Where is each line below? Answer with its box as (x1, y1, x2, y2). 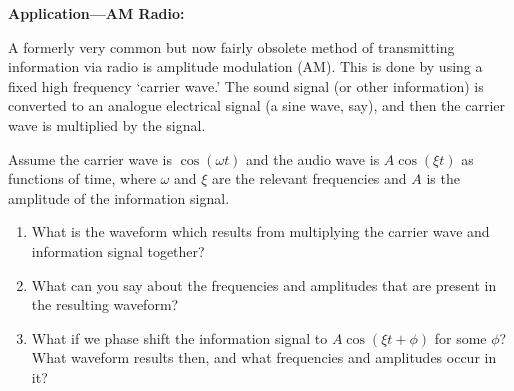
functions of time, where (8, 168, 156, 189)
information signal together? (31, 240, 205, 261)
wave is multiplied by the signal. (8, 114, 206, 135)
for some (434, 327, 487, 348)
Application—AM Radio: (8, 3, 185, 23)
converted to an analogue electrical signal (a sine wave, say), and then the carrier (8, 95, 505, 116)
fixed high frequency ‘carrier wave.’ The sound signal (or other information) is (8, 75, 484, 96)
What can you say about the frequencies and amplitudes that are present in (31, 274, 497, 295)
